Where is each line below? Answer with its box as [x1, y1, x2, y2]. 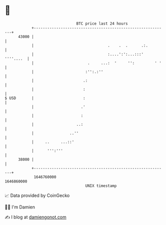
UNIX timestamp [85, 183, 117, 188]
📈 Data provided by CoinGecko [4, 192, 70, 198]
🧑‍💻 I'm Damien [4, 204, 35, 210]
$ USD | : [4, 95, 85, 101]
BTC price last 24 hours [76, 21, 128, 26]
